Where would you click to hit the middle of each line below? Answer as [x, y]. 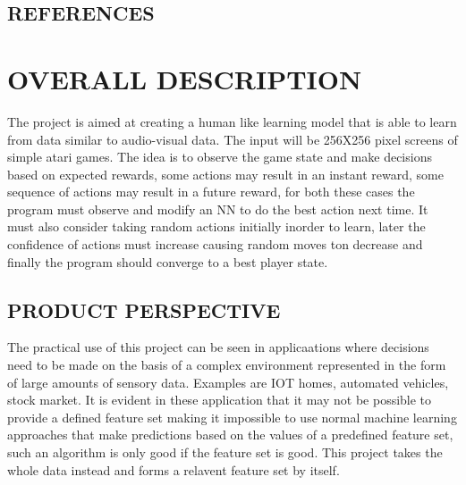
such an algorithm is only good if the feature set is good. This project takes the [225, 452]
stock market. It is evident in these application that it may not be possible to [220, 400]
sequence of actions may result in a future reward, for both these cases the [211, 192]
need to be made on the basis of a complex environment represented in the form [227, 365]
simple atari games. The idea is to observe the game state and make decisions [220, 157]
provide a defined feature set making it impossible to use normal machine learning [232, 417]
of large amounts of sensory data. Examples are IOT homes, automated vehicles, [228, 382]
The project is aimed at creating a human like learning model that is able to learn [232, 121]
